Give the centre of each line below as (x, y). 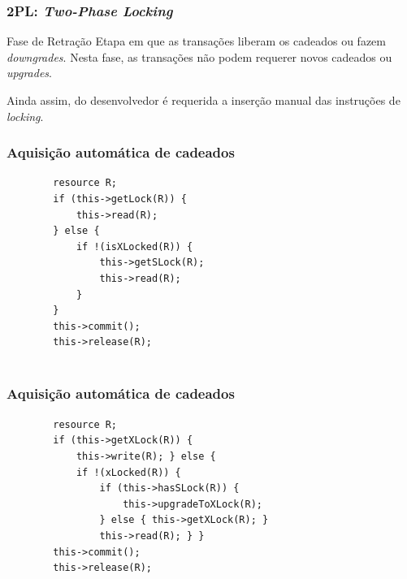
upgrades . (29, 73)
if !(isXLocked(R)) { (134, 246)
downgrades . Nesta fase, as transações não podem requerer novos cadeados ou (199, 56)
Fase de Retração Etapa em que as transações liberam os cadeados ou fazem (196, 41)
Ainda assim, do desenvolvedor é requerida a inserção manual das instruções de (203, 100)
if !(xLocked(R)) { (128, 472)
